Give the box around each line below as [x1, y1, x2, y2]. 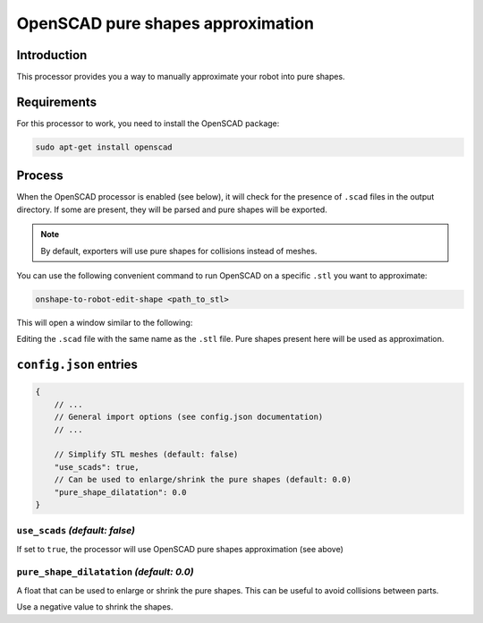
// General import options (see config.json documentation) [54, 412, 324, 422]
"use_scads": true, [54, 462, 140, 472]
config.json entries [16, 357, 138, 372]
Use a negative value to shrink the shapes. [16, 602, 174, 612]
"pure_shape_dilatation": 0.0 [54, 487, 187, 497]
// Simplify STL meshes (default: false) [54, 449, 239, 460]
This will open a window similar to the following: [16, 317, 193, 328]
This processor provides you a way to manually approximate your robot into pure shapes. [16, 72, 345, 82]
